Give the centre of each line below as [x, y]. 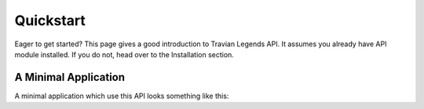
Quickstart [50, 20]
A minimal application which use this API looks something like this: [122, 96]
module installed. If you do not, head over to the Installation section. [124, 54]
